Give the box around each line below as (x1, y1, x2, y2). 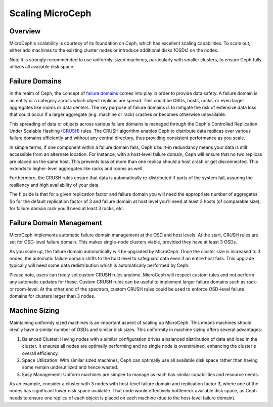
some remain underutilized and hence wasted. (22, 364, 119, 371)
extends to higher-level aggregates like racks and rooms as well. (9, 166, 144, 172)
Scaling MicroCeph (9, 8, 92, 19)
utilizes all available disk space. (9, 64, 75, 70)
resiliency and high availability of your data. (9, 182, 100, 188)
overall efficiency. (22, 350, 59, 356)
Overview (9, 27, 41, 35)
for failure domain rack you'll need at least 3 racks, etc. (9, 206, 124, 211)
